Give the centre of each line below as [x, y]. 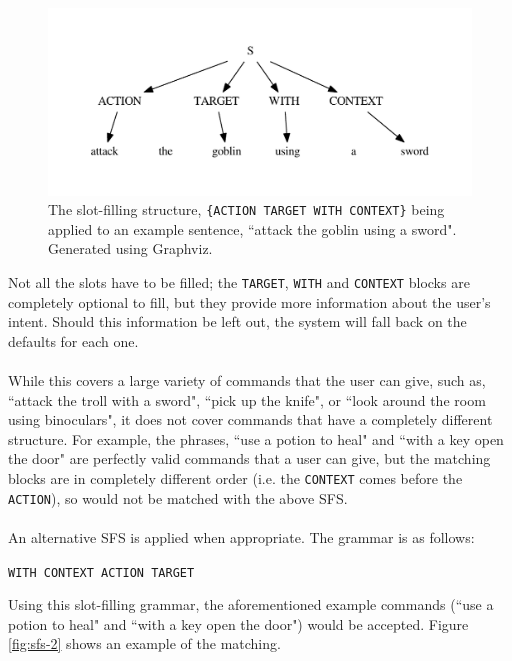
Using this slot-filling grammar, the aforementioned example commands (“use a [251, 604]
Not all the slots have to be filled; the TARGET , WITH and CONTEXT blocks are [239, 282]
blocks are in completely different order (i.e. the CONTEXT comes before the [235, 478]
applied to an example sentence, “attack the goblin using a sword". [252, 228]
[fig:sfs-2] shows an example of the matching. [144, 643]
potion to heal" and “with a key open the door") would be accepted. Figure [238, 623]
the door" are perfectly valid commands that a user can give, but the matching [249, 458]
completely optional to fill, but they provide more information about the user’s [249, 301]
